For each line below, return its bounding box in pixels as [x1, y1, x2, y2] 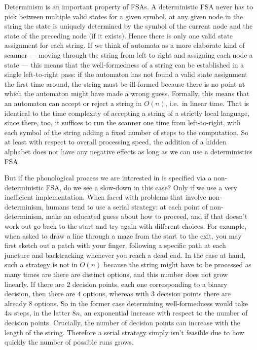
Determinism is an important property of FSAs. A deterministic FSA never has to [4, 1, 253, 11]
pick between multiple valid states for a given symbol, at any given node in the [4, 11, 243, 21]
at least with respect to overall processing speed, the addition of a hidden [4, 137, 226, 147]
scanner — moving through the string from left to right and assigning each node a [4, 49, 253, 60]
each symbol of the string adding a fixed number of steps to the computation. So [4, 127, 249, 137]
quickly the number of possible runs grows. [4, 337, 134, 347]
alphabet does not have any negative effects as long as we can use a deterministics [4, 146, 253, 156]
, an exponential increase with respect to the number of [80, 308, 248, 318]
